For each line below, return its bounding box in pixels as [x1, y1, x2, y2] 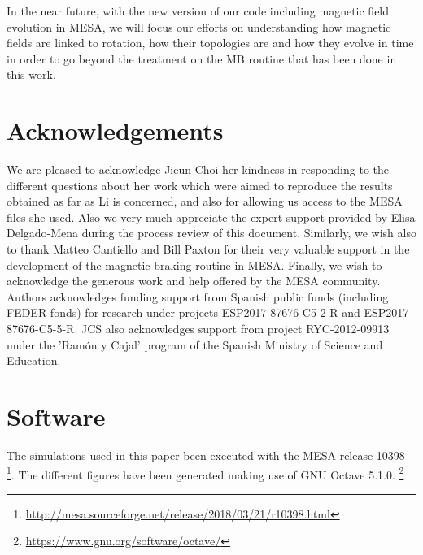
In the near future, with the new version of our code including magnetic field [7, 2, 390, 19]
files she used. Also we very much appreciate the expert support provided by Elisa [7, 208, 416, 225]
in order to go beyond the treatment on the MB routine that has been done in [7, 50, 397, 67]
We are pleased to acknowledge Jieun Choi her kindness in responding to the [7, 161, 390, 178]
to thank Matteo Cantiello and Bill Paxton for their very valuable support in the [7, 241, 410, 258]
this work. [7, 66, 56, 83]
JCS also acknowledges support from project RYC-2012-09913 [81, 320, 390, 337]
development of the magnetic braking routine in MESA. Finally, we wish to [7, 256, 382, 273]
